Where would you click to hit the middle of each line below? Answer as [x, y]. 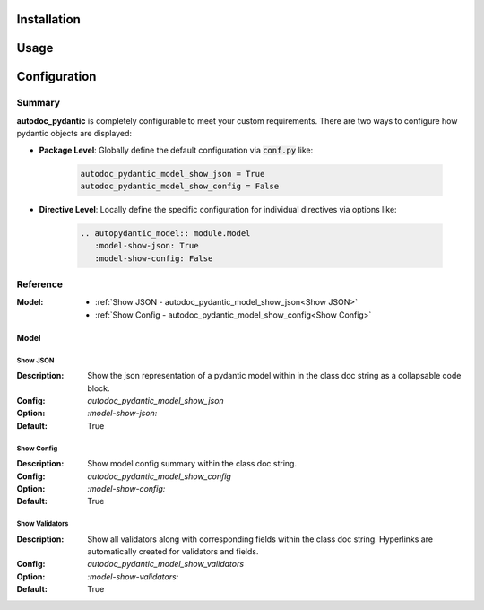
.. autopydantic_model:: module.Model [165, 233]
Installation [48, 19]
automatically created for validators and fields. [173, 552]
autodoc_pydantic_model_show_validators [166, 564]
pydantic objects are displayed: [74, 134]
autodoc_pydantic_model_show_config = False [180, 186]
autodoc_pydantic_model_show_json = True [173, 174]
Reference [39, 284]
